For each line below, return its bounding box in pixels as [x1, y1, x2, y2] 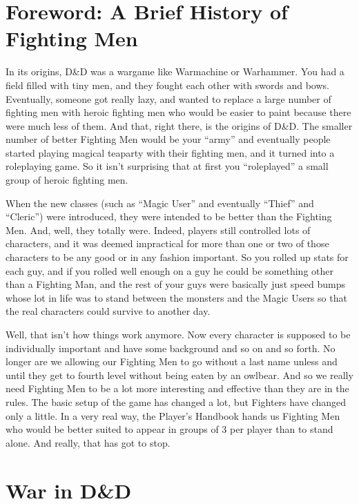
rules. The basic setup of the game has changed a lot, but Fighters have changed [6, 394, 346, 409]
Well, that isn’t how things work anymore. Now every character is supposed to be [6, 327, 351, 341]
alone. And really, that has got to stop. [6, 435, 171, 449]
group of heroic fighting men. [6, 173, 128, 187]
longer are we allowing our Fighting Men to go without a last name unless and [6, 354, 338, 369]
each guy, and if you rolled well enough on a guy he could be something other [6, 263, 334, 278]
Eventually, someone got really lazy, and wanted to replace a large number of [6, 91, 331, 106]
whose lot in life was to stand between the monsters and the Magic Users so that [6, 290, 347, 304]
